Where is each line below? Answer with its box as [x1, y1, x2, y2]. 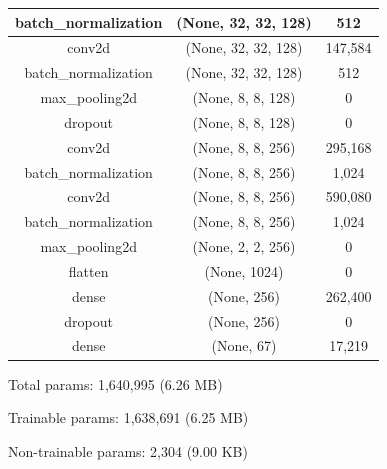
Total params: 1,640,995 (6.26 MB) [8, 373, 223, 394]
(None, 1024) [204, 260, 284, 281]
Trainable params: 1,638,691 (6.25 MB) [8, 407, 249, 428]
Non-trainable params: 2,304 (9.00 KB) [8, 440, 248, 461]
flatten [68, 260, 109, 281]
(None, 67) [211, 335, 277, 356]
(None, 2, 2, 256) [192, 236, 296, 257]
